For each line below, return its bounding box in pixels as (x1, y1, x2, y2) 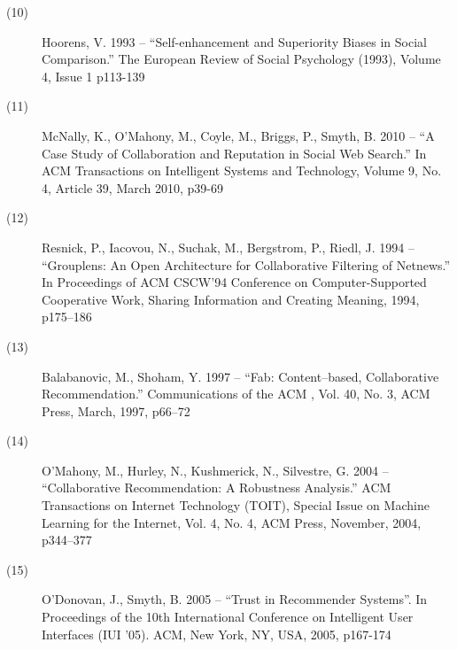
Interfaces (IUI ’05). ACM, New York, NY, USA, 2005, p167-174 (42, 624, 391, 643)
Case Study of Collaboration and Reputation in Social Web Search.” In (42, 143, 427, 162)
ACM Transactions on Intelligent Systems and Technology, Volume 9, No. (42, 161, 442, 180)
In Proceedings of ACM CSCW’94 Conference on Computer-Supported (42, 273, 427, 291)
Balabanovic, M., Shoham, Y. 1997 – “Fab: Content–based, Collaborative (42, 367, 439, 385)
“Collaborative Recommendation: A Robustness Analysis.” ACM (42, 478, 391, 497)
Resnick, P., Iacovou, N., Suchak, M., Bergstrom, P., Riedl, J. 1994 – (42, 237, 415, 256)
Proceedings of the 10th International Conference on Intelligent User (42, 607, 414, 626)
